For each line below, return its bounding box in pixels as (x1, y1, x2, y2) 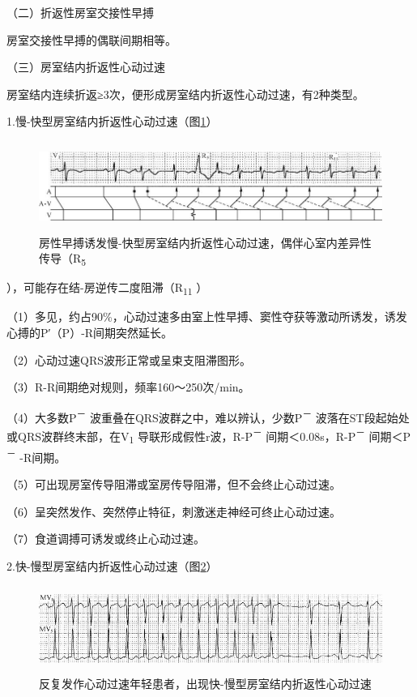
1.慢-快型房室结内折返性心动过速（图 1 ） (6, 113, 218, 130)
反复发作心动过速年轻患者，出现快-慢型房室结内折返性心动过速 (39, 675, 372, 692)
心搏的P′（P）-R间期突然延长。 (6, 324, 173, 340)
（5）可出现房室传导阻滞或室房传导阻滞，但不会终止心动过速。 (6, 476, 341, 493)
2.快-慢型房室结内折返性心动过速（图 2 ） (6, 557, 218, 574)
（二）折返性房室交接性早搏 (6, 4, 154, 20)
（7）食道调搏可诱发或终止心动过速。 (6, 530, 205, 547)
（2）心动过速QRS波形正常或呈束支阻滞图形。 (6, 351, 251, 368)
